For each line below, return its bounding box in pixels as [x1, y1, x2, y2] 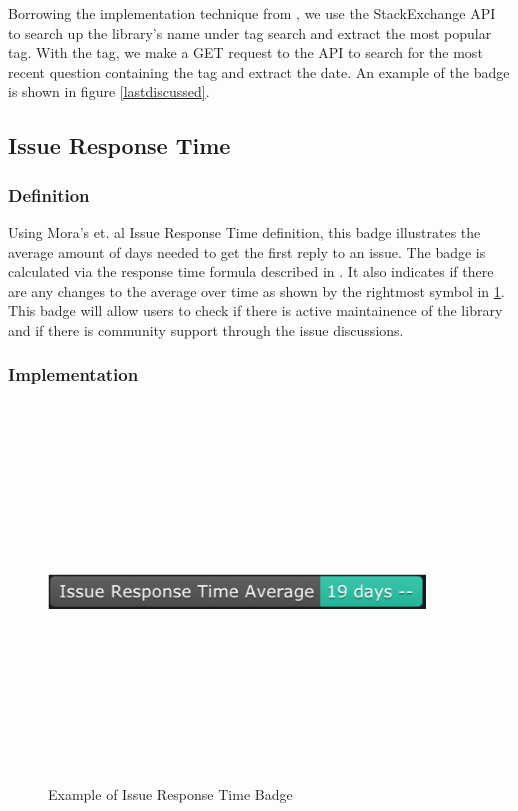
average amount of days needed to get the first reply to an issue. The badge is [8, 241, 486, 262]
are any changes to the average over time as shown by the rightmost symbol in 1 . [8, 280, 505, 301]
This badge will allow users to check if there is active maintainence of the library [8, 300, 503, 321]
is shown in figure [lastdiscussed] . [8, 81, 210, 102]
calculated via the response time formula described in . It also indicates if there [8, 261, 494, 282]
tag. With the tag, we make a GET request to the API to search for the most [8, 42, 483, 63]
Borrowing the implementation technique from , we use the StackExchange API [8, 3, 496, 23]
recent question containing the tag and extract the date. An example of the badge [8, 61, 510, 82]
